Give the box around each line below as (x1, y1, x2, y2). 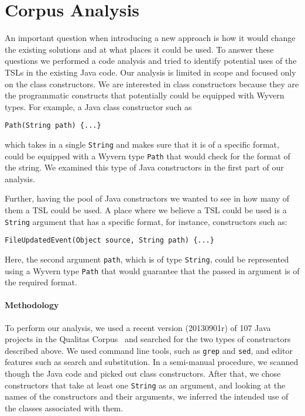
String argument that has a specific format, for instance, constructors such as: (5, 215, 287, 227)
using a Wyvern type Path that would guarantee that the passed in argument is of (5, 264, 300, 277)
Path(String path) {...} (5, 121, 101, 130)
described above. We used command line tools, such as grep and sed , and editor (5, 344, 293, 356)
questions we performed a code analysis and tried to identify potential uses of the (5, 54, 297, 67)
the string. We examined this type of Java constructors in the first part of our (5, 161, 284, 173)
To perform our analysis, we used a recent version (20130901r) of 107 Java (5, 321, 271, 333)
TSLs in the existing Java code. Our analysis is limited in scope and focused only (5, 66, 296, 78)
